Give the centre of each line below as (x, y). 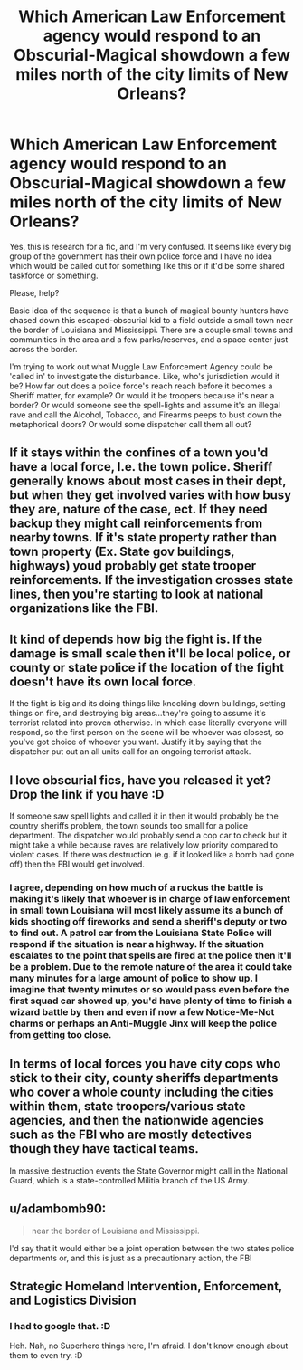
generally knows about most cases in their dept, (148, 481)
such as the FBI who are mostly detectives (131, 1135)
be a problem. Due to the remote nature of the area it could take (151, 966)
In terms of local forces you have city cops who (145, 1064)
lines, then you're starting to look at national (137, 594)
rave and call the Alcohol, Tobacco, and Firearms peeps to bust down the (146, 415)
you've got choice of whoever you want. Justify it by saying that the (136, 742)
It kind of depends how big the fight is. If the (136, 639)
